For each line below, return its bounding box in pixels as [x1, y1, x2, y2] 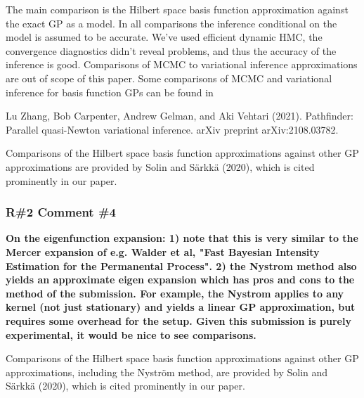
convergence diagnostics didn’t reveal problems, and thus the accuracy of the [6, 43, 337, 58]
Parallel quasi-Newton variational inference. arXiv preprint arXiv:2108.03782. [6, 122, 339, 136]
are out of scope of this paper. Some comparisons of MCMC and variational [6, 70, 332, 85]
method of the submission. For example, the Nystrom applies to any [6, 285, 344, 300]
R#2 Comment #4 [6, 203, 117, 221]
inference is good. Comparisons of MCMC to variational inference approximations [6, 57, 358, 72]
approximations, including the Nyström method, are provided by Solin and [6, 364, 328, 379]
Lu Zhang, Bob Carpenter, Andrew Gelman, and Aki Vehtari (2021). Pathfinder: [6, 108, 353, 123]
